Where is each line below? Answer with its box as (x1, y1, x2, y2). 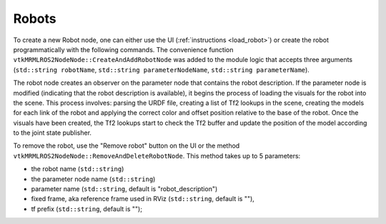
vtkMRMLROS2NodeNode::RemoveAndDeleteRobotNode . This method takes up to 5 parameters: (13, 151, 301, 160)
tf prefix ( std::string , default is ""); (31, 204, 143, 213)
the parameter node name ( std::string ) (31, 175, 156, 183)
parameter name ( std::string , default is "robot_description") (31, 185, 218, 193)
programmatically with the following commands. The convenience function (13, 45, 234, 54)
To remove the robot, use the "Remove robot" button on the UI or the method (13, 141, 240, 150)
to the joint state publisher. (13, 128, 92, 137)
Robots (13, 11, 56, 26)
